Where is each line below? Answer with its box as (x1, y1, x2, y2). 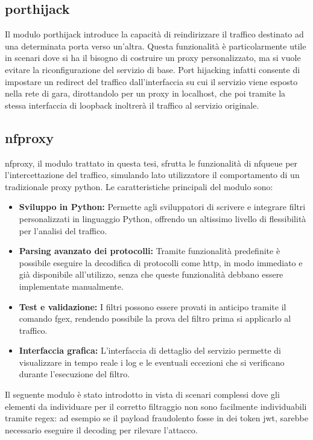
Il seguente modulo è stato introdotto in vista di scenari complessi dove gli (5, 388, 280, 401)
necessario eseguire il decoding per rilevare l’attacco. (5, 423, 198, 436)
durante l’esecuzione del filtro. (19, 368, 130, 380)
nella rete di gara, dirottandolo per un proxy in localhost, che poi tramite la (5, 87, 286, 100)
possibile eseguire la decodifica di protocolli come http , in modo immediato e (19, 256, 303, 269)
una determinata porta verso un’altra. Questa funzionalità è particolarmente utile (5, 39, 306, 52)
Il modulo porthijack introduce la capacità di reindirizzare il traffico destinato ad (5, 28, 304, 40)
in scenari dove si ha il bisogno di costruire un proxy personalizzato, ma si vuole (5, 51, 301, 64)
